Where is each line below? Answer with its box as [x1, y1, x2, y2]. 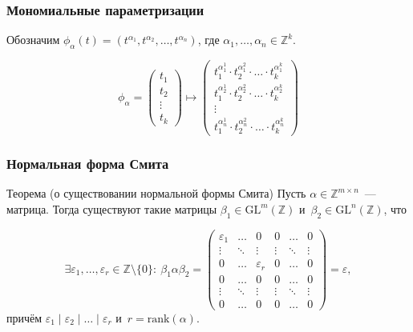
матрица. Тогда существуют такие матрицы [6, 200, 217, 217]
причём [6, 309, 43, 326]
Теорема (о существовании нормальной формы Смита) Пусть [6, 185, 306, 202]
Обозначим [6, 31, 60, 48]
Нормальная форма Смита [6, 153, 169, 173]
